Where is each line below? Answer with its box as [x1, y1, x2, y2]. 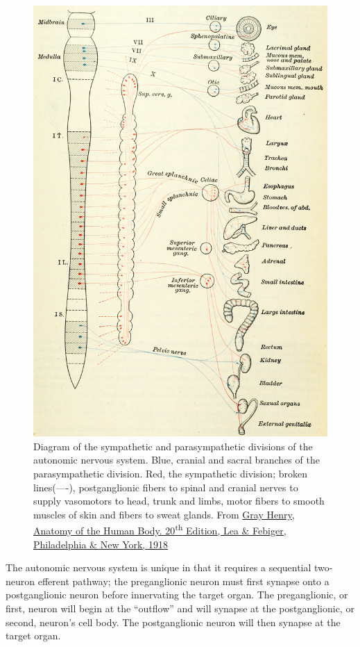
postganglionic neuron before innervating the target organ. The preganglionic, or [6, 587, 348, 602]
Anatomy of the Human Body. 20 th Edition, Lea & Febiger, [33, 521, 286, 538]
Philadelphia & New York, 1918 [33, 537, 168, 551]
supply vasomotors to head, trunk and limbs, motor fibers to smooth [33, 493, 325, 508]
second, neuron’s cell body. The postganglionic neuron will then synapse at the [6, 614, 341, 629]
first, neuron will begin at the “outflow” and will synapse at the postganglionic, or [6, 601, 354, 616]
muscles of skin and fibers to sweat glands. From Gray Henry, [33, 507, 295, 521]
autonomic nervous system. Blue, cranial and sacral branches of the [33, 452, 320, 467]
